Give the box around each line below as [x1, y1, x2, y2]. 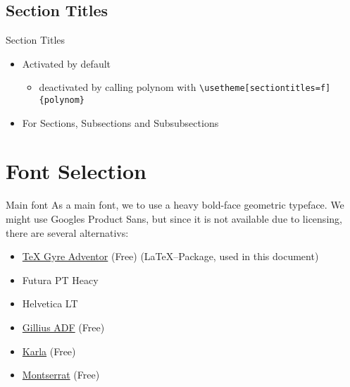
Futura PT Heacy [22, 272, 99, 287]
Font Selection [6, 156, 147, 185]
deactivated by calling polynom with [39, 80, 196, 94]
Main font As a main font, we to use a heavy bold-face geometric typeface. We [6, 197, 344, 212]
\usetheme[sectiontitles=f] [199, 83, 331, 94]
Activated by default [22, 56, 111, 70]
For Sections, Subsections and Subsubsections [22, 115, 219, 130]
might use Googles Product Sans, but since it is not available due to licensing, [6, 211, 342, 226]
